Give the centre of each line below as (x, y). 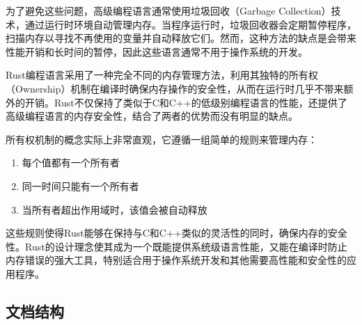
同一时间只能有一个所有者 (80, 185)
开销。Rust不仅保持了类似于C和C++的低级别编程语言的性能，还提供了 (186, 102)
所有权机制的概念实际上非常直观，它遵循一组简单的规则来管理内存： (162, 139)
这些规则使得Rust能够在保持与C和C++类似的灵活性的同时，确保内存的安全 (176, 233)
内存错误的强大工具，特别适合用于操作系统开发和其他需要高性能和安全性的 (176, 260)
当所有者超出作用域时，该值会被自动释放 (115, 209)
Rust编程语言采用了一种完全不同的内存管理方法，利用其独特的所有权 (162, 75)
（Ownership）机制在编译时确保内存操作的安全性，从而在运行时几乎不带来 (175, 88)
